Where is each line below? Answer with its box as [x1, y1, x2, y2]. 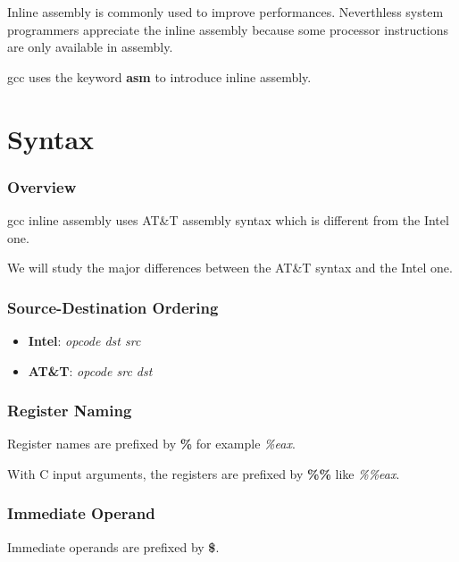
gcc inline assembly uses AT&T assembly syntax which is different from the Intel [7, 210, 449, 229]
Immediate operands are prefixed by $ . [7, 537, 220, 556]
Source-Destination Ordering [7, 296, 219, 318]
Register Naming [7, 399, 132, 422]
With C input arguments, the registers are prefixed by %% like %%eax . [7, 464, 400, 482]
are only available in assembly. [7, 38, 173, 56]
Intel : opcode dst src [28, 331, 141, 349]
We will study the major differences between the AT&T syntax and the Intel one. [7, 258, 453, 277]
